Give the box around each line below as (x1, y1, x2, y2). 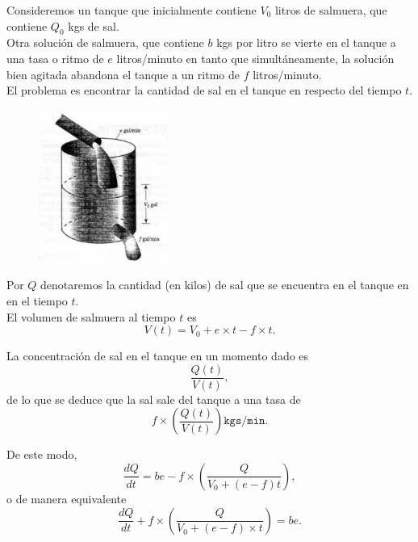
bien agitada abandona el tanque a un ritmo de (6, 65, 240, 82)
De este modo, (6, 446, 77, 463)
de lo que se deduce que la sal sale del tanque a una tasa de (6, 390, 301, 407)
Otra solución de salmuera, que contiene (6, 34, 204, 51)
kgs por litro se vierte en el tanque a (216, 34, 396, 51)
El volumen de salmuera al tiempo (6, 308, 176, 325)
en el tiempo (6, 292, 68, 309)
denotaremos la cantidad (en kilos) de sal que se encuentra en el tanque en (40, 276, 409, 293)
